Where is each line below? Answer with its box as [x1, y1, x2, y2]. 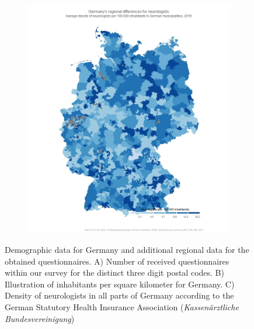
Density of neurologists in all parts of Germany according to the [5, 289, 234, 301]
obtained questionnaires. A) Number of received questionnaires [5, 255, 229, 267]
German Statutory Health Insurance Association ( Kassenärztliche [5, 300, 239, 313]
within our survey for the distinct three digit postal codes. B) [5, 266, 224, 279]
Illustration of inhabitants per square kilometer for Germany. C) [5, 277, 235, 290]
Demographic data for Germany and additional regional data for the [5, 243, 249, 255]
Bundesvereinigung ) [5, 312, 75, 324]
